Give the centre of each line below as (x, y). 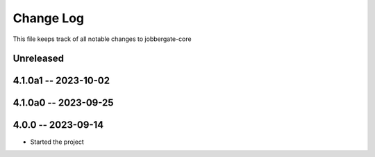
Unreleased (39, 59)
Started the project (57, 142)
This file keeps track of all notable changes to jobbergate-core (102, 39)
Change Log (49, 18)
